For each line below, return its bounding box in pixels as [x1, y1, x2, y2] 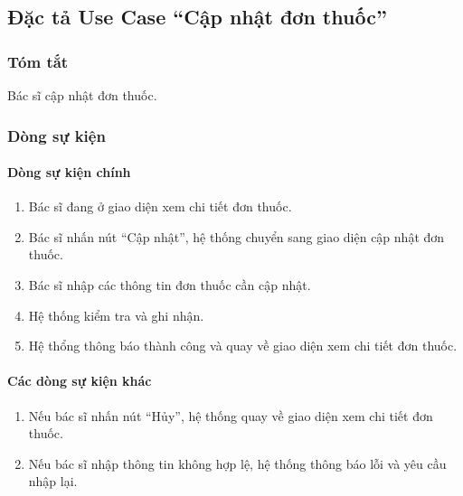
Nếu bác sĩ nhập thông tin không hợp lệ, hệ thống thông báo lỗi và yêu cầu [28, 454, 447, 473]
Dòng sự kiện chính [7, 163, 131, 182]
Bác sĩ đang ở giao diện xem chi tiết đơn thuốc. [28, 197, 292, 216]
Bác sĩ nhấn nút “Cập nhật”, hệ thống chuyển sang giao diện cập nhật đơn [28, 227, 445, 246]
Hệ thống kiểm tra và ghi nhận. [28, 305, 204, 324]
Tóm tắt [7, 50, 69, 72]
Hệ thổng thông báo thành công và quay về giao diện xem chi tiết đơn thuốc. [28, 336, 458, 355]
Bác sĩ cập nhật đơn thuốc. [7, 86, 157, 104]
